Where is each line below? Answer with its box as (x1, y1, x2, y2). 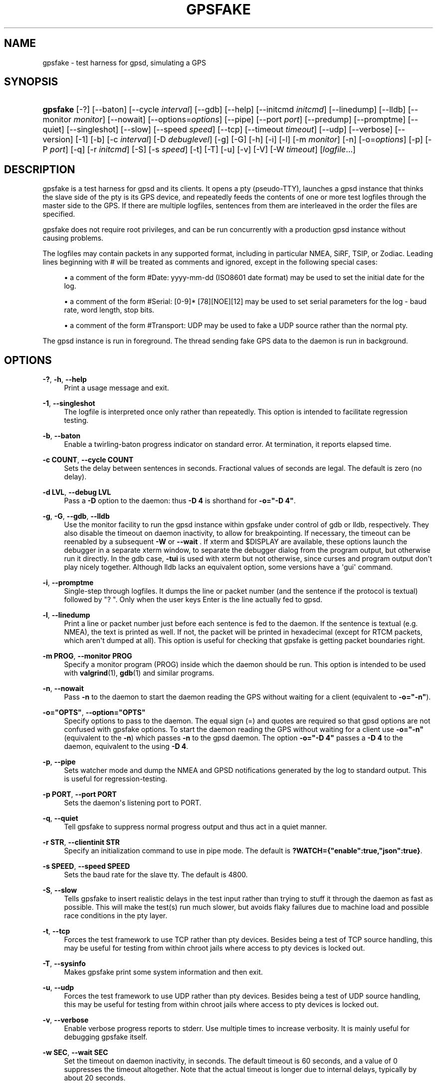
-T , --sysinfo (42, 959, 86, 968)
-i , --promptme (42, 578, 94, 587)
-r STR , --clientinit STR (42, 838, 120, 847)
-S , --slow (42, 886, 77, 895)
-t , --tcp (42, 927, 70, 936)
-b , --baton (42, 431, 81, 440)
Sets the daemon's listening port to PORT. (64, 798, 202, 807)
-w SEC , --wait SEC (42, 1048, 108, 1057)
